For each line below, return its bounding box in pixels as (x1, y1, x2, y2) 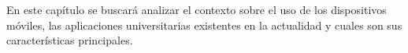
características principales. (6, 32, 133, 48)
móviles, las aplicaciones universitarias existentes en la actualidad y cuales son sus (6, 16, 402, 33)
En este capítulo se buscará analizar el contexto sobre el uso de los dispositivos (6, 2, 387, 17)
